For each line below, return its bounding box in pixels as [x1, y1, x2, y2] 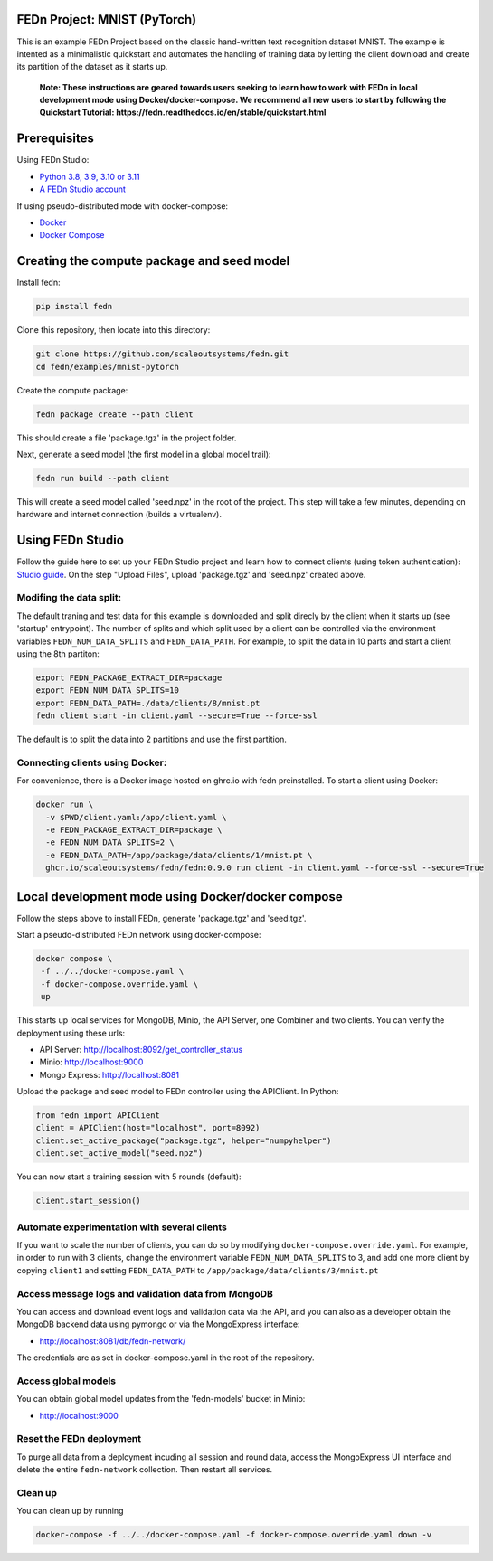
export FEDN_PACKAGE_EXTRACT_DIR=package [35, 672, 223, 683]
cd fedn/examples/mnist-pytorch [35, 362, 180, 372]
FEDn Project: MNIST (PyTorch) [16, 12, 197, 27]
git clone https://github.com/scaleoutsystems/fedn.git [35, 349, 289, 359]
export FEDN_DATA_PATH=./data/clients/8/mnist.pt [35, 697, 261, 708]
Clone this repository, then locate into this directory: [16, 325, 211, 336]
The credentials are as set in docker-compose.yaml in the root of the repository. [16, 1352, 316, 1363]
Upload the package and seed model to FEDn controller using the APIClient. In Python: [16, 1086, 339, 1097]
